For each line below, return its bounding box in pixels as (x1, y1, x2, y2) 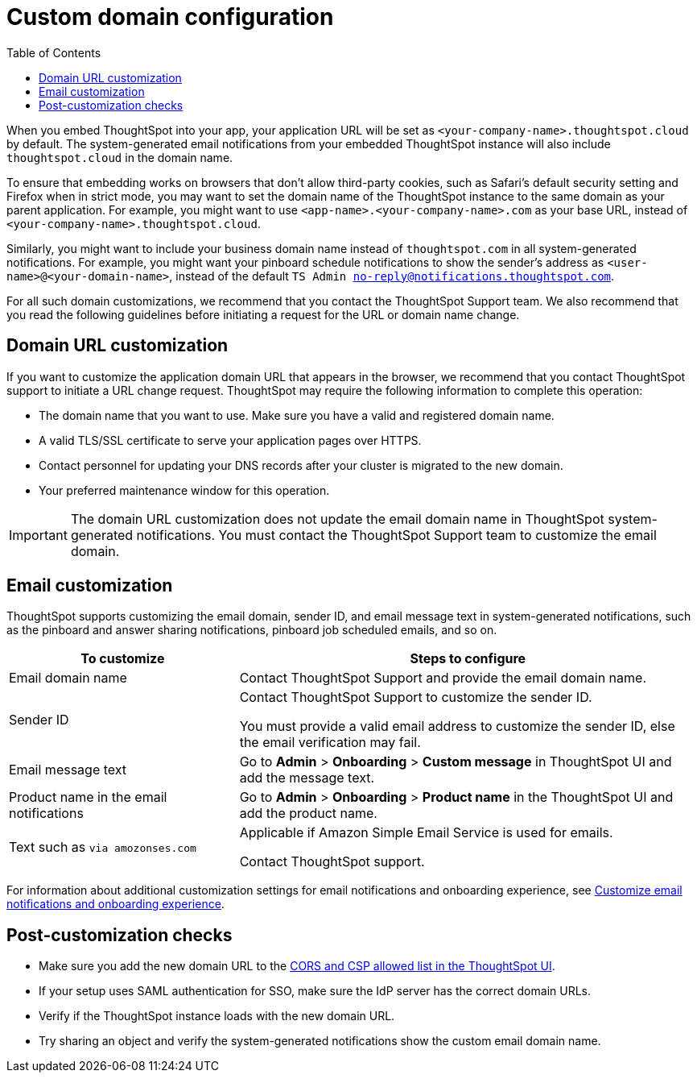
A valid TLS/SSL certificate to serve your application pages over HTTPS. (39, 433, 422, 447)
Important (9, 526, 68, 543)
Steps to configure (410, 650, 526, 667)
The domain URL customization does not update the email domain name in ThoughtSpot (70, 510, 604, 527)
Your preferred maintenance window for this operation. (39, 483, 330, 497)
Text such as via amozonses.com (9, 839, 196, 856)
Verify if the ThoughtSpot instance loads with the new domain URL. (39, 1009, 395, 1023)
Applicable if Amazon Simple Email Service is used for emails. (239, 824, 613, 841)
